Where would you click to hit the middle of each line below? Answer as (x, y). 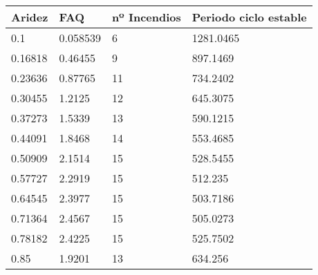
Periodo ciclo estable (249, 17)
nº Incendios (146, 17)
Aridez (30, 17)
